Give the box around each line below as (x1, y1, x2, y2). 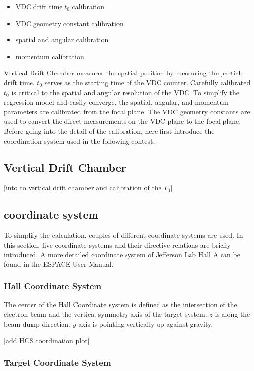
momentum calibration (15, 51, 84, 61)
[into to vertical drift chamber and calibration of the (4, 183, 161, 193)
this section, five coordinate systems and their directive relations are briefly (4, 239, 231, 250)
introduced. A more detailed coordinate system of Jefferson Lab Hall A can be (4, 249, 240, 260)
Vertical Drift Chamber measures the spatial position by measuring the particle (4, 68, 244, 78)
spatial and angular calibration (15, 35, 109, 45)
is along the (215, 309, 250, 319)
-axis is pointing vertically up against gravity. (76, 318, 213, 329)
